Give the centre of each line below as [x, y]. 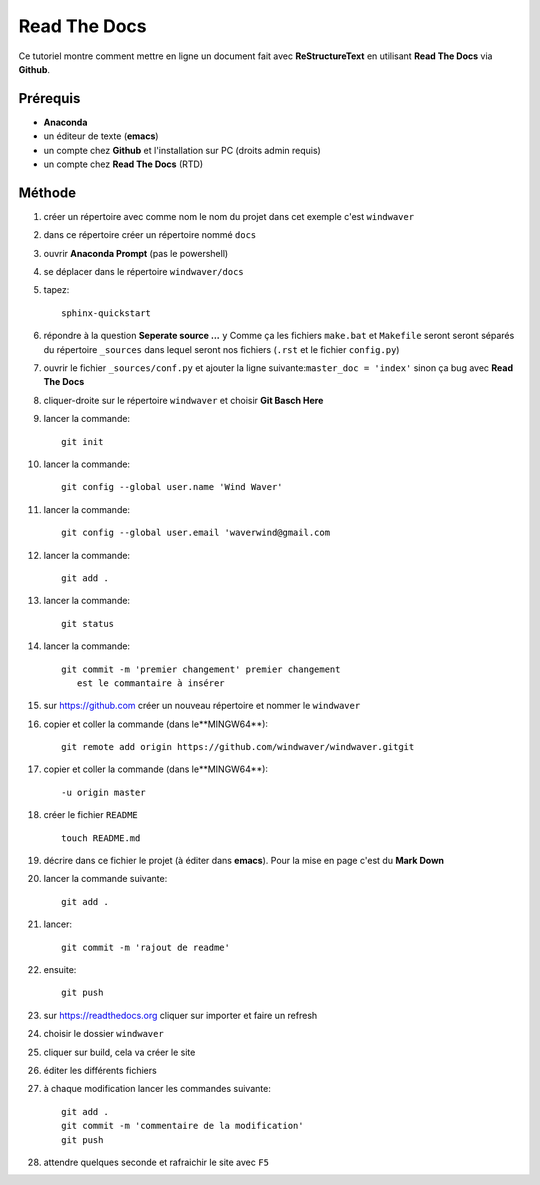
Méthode [47, 192]
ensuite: [60, 969]
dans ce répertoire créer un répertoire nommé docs [150, 235]
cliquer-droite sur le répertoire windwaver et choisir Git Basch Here [183, 400]
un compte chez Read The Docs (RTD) [123, 164]
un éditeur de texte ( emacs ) [101, 136]
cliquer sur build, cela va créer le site [119, 1052]
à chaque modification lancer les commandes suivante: [157, 1089]
